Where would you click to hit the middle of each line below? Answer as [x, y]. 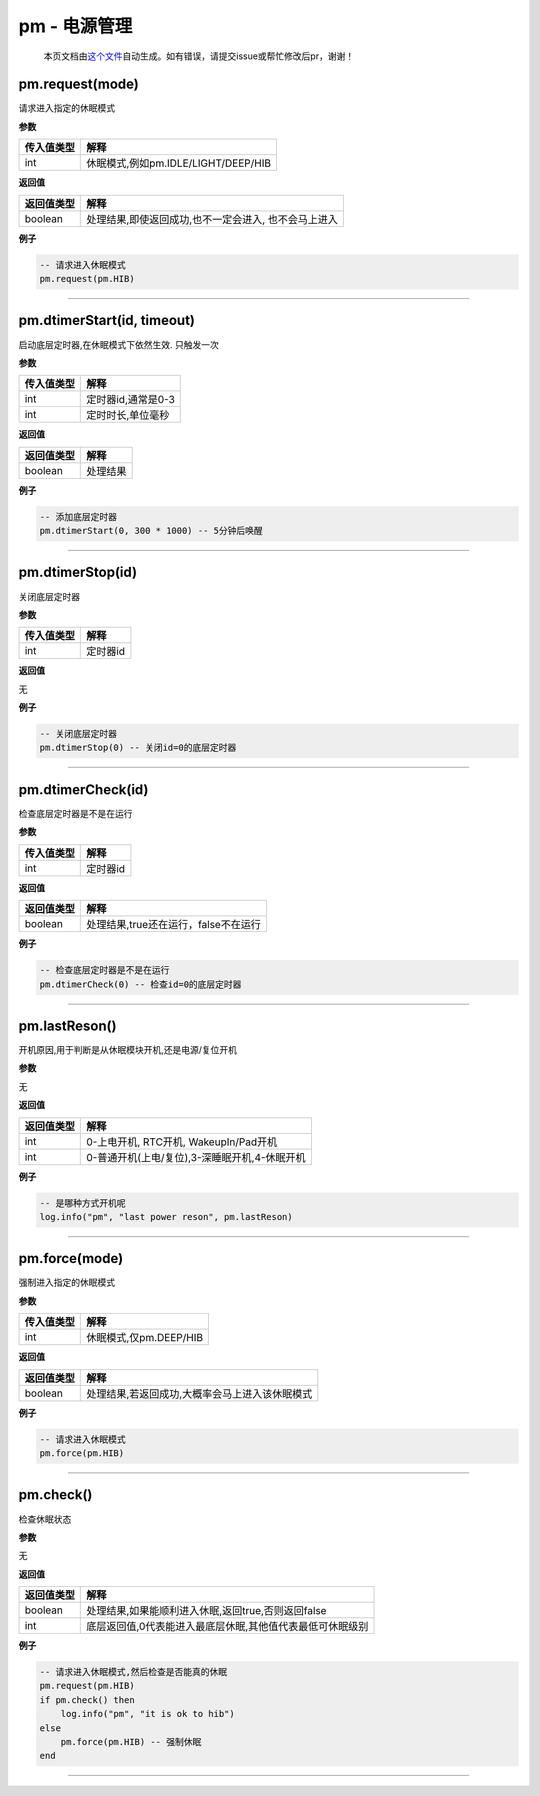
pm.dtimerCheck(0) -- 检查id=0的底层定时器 [140, 984]
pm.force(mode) [71, 1258]
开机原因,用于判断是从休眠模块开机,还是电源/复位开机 [128, 1050]
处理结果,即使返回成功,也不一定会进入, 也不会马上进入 [212, 219]
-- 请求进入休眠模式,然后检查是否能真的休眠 [133, 1672]
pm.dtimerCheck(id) [83, 789]
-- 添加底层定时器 [78, 516]
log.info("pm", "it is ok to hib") [147, 1714]
